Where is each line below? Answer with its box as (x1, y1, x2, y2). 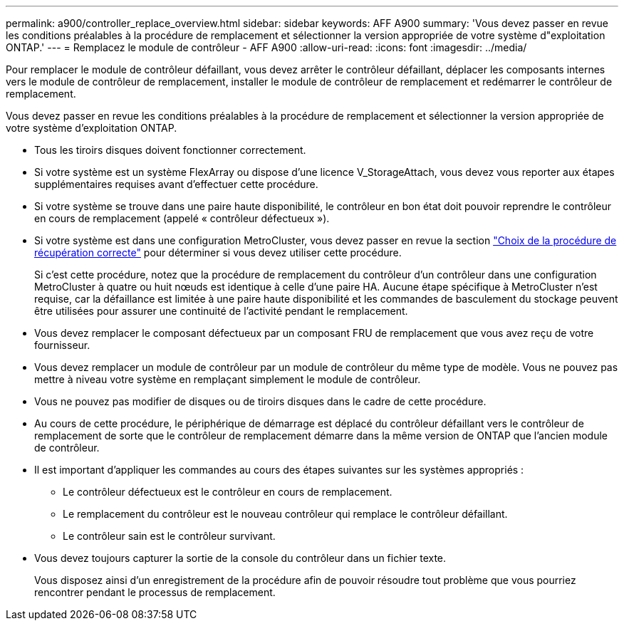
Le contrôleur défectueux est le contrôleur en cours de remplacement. (63, 486, 392, 498)
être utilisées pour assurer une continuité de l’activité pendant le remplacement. (34, 305, 408, 317)
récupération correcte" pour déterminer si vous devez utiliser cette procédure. (34, 246, 402, 259)
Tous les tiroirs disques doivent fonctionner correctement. (34, 144, 306, 156)
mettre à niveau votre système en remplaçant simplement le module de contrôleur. (34, 373, 421, 385)
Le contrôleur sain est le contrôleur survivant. (63, 530, 276, 542)
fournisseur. (34, 339, 90, 351)
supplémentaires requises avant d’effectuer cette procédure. (34, 178, 318, 190)
